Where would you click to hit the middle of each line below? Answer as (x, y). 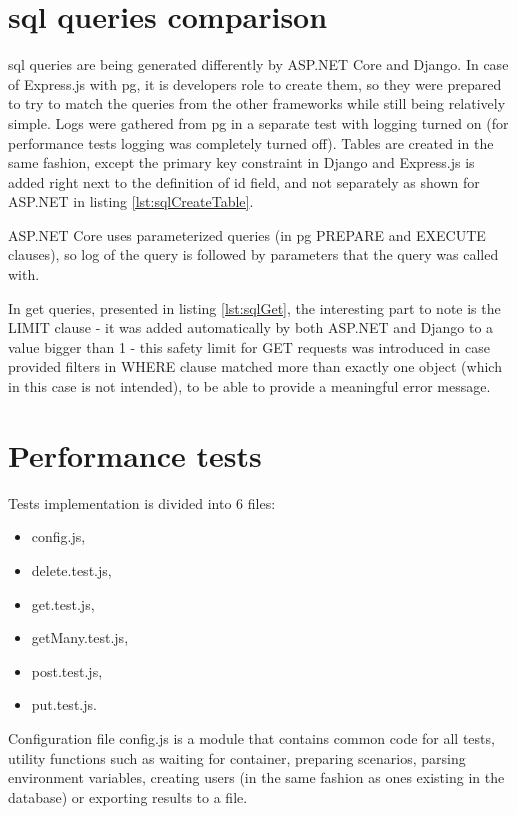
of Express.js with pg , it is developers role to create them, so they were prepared (255, 83)
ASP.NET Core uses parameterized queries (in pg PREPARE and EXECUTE (247, 234)
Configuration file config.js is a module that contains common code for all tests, (251, 737)
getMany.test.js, (80, 637)
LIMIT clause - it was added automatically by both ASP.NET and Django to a (251, 327)
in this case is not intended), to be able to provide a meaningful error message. (249, 386)
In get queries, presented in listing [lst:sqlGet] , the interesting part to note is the (254, 307)
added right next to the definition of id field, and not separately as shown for (244, 181)
